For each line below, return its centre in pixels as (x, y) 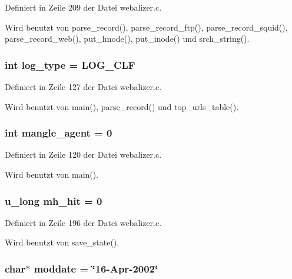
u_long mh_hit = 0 (54, 200)
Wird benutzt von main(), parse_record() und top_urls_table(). (122, 106)
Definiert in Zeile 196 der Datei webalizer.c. (83, 222)
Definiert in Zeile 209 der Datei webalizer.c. (83, 7)
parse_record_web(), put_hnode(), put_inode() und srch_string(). (127, 39)
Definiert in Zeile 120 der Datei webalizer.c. (83, 155)
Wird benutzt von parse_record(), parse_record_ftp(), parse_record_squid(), (146, 27)
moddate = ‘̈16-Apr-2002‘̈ (96, 268)
